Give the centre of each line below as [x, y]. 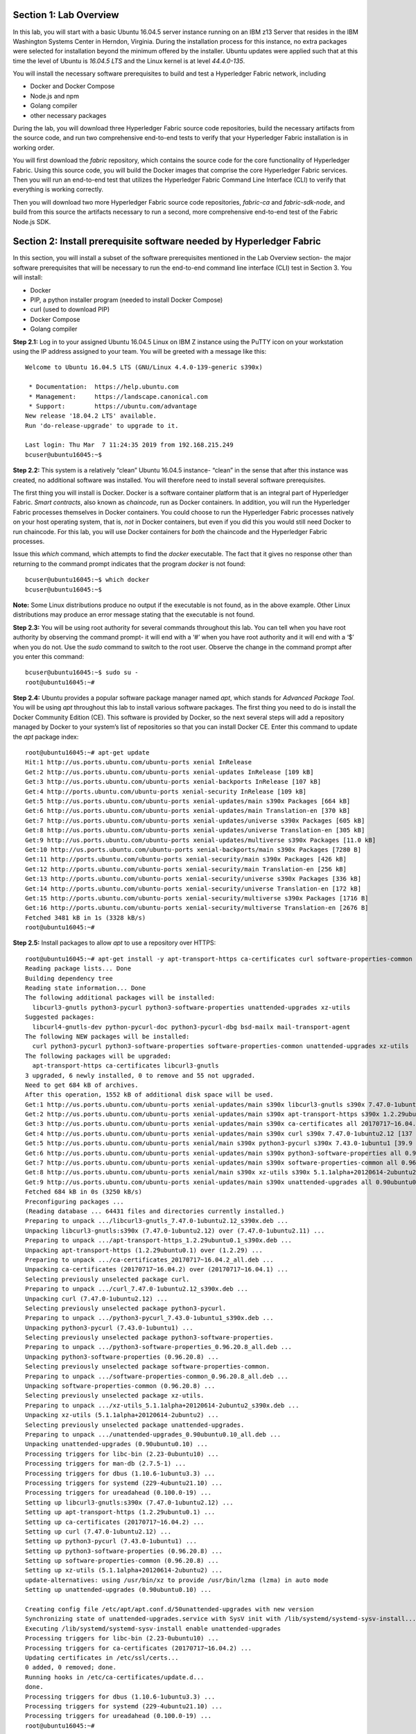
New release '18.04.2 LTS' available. [91, 416]
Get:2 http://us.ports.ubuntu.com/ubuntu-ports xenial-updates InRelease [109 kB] [170, 772]
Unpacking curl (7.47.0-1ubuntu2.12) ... [96, 1298]
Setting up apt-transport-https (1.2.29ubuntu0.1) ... [120, 1512]
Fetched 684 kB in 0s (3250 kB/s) [84, 1192]
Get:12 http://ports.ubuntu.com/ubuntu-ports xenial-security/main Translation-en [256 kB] [186, 869]
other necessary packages [68, 115]
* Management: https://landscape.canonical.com [118, 396]
